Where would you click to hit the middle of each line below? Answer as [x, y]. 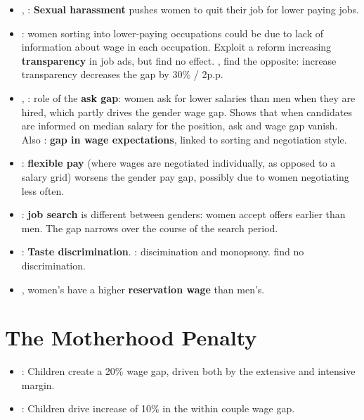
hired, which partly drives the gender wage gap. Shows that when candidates [187, 112]
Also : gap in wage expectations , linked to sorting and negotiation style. [184, 139]
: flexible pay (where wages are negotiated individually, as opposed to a [178, 163]
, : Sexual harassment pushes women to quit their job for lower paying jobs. [190, 9]
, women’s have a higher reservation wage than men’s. [143, 289]
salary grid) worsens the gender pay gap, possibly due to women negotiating [185, 176]
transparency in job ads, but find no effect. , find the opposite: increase [179, 60]
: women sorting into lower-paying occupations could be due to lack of [172, 33]
